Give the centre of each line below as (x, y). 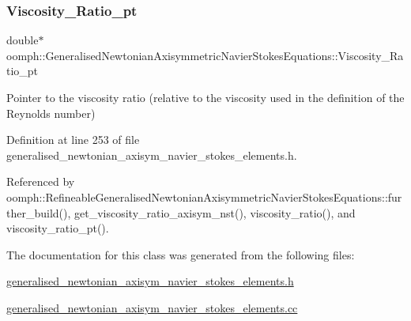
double (23, 40)
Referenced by (41, 181)
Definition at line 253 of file (73, 140)
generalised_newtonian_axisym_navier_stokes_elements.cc (152, 307)
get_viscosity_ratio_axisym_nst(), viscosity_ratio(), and (215, 212)
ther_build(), (39, 212)
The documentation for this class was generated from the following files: (181, 254)
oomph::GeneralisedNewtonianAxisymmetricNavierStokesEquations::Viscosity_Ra (205, 55)
